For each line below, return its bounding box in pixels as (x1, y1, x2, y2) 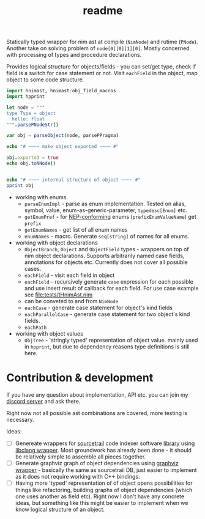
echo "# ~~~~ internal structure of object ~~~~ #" (6, 177, 141, 183)
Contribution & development (6, 370, 154, 385)
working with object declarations (15, 239, 98, 246)
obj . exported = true (6, 155, 59, 161)
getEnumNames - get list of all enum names (24, 226, 128, 233)
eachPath (24, 325, 47, 331)
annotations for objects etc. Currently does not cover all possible (24, 258, 188, 266)
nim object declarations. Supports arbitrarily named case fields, (24, 252, 185, 259)
